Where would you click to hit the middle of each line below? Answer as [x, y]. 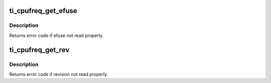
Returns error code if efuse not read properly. [56, 35]
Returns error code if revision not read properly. [59, 74]
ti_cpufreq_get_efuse [43, 11]
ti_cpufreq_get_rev [39, 50]
